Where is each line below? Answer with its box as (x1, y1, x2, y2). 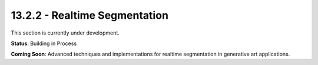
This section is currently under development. (11, 29, 120, 36)
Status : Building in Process (11, 40, 77, 47)
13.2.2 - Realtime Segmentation (11, 9, 169, 22)
